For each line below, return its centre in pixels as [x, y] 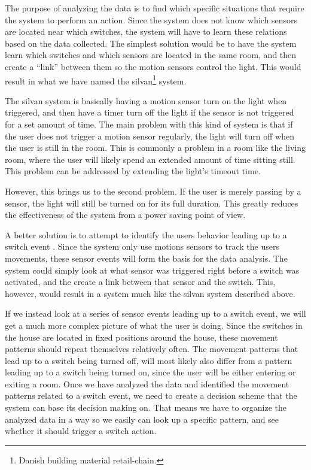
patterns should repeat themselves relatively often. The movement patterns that [152, 349]
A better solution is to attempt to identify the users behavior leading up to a [146, 234]
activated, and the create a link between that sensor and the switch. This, [140, 282]
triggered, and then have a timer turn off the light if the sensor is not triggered [150, 112]
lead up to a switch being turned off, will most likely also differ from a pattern [149, 360]
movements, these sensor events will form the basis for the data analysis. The [146, 258]
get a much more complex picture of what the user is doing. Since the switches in [154, 325]
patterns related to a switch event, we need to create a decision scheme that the [151, 395]
